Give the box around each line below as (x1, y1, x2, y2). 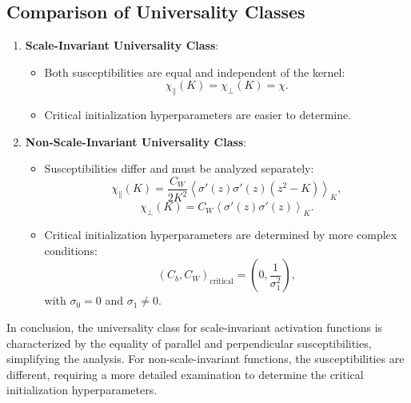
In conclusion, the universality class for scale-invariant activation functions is (6, 318, 383, 335)
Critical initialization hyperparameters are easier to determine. (44, 106, 352, 123)
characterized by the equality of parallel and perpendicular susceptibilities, (6, 334, 372, 351)
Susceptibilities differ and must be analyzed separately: (44, 160, 314, 177)
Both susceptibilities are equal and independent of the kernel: (44, 63, 345, 80)
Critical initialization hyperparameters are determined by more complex (44, 226, 397, 243)
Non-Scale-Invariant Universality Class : (25, 133, 247, 150)
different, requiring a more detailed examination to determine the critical (6, 365, 364, 382)
